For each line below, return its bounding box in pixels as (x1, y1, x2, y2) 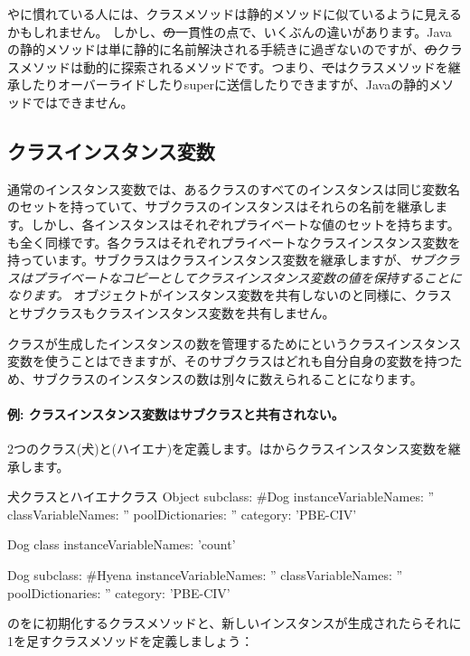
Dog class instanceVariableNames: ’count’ (7, 535, 236, 554)
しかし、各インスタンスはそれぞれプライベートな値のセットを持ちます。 (31, 214, 460, 233)
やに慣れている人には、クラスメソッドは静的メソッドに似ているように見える (7, 5, 462, 23)
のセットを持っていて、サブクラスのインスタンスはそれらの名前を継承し (7, 197, 436, 216)
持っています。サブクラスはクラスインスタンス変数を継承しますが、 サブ (7, 250, 435, 269)
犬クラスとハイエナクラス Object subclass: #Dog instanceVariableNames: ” (7, 487, 435, 506)
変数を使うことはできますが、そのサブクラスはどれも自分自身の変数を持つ (7, 351, 450, 370)
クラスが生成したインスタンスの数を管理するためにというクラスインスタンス (7, 333, 462, 352)
